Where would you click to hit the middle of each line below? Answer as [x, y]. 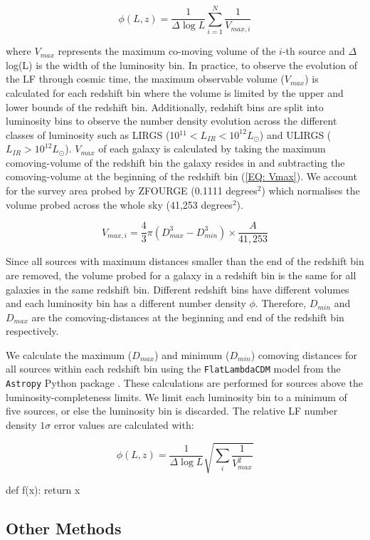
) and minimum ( [192, 354]
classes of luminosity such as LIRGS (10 [93, 134]
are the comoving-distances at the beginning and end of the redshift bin [188, 317]
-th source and [313, 51]
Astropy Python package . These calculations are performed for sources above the [184, 383]
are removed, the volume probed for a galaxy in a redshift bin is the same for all [181, 275]
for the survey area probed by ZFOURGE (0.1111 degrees [132, 191]
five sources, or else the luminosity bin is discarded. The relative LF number [172, 411]
